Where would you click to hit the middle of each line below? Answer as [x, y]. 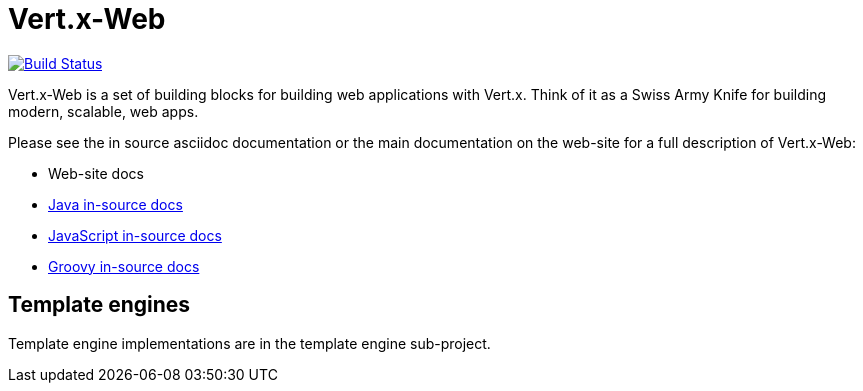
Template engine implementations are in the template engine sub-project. [249, 343]
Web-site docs [96, 173]
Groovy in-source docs [124, 266]
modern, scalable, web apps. [103, 111]
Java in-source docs [115, 204]
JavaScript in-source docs [135, 235]
